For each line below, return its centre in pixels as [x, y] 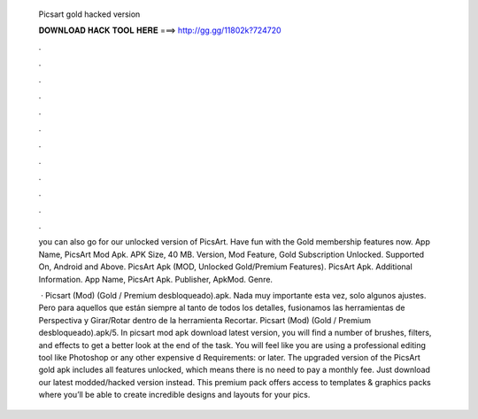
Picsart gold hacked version [89, 14]
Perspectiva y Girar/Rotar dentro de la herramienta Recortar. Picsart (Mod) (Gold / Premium [205, 320]
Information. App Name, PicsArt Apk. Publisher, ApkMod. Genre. [156, 279]
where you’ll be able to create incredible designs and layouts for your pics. [174, 395]
